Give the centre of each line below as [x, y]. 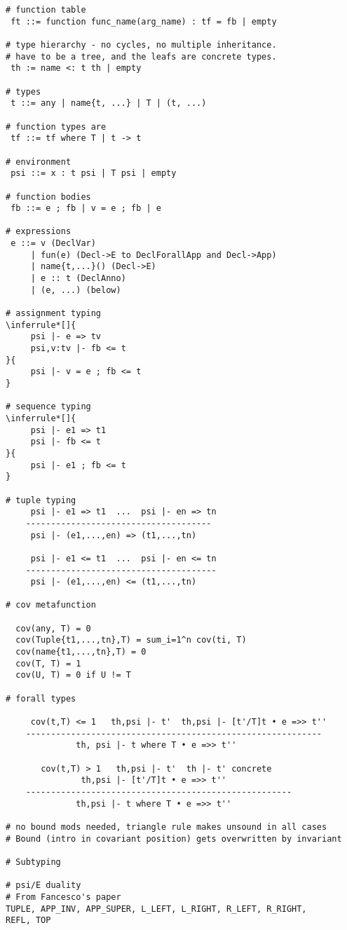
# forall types [41, 698]
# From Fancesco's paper [63, 897]
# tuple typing [41, 500]
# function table [46, 10]
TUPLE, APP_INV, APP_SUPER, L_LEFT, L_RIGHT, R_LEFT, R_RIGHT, [156, 909]
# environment [39, 162]
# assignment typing [54, 314]
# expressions [39, 232]
